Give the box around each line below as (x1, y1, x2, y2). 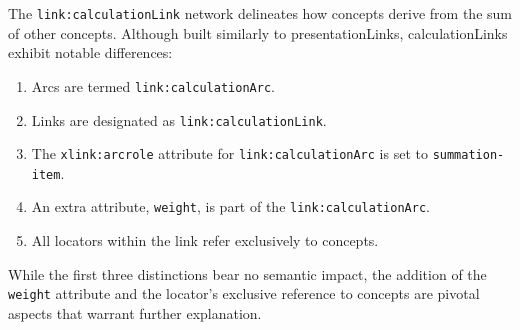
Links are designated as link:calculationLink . (31, 109, 327, 130)
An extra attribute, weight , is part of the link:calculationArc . (31, 196, 430, 217)
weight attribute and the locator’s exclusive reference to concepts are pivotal (8, 283, 480, 304)
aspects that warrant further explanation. (8, 302, 262, 323)
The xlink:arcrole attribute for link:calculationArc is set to (31, 143, 428, 164)
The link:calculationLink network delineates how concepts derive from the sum (8, 3, 512, 23)
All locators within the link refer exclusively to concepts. (31, 230, 379, 251)
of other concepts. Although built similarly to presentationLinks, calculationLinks (8, 22, 508, 43)
